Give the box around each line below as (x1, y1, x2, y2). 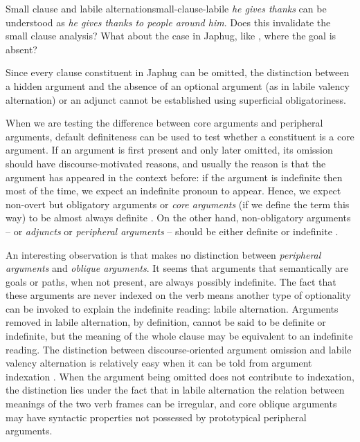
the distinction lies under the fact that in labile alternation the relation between (6, 383, 345, 397)
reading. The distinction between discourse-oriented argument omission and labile (6, 342, 352, 356)
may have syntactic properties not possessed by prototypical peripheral (6, 409, 307, 424)
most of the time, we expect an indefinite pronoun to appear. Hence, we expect (6, 183, 341, 198)
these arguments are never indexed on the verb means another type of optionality (6, 288, 351, 302)
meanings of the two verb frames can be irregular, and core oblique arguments (6, 396, 337, 411)
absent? (6, 42, 37, 56)
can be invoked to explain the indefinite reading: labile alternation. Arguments (6, 301, 339, 315)
